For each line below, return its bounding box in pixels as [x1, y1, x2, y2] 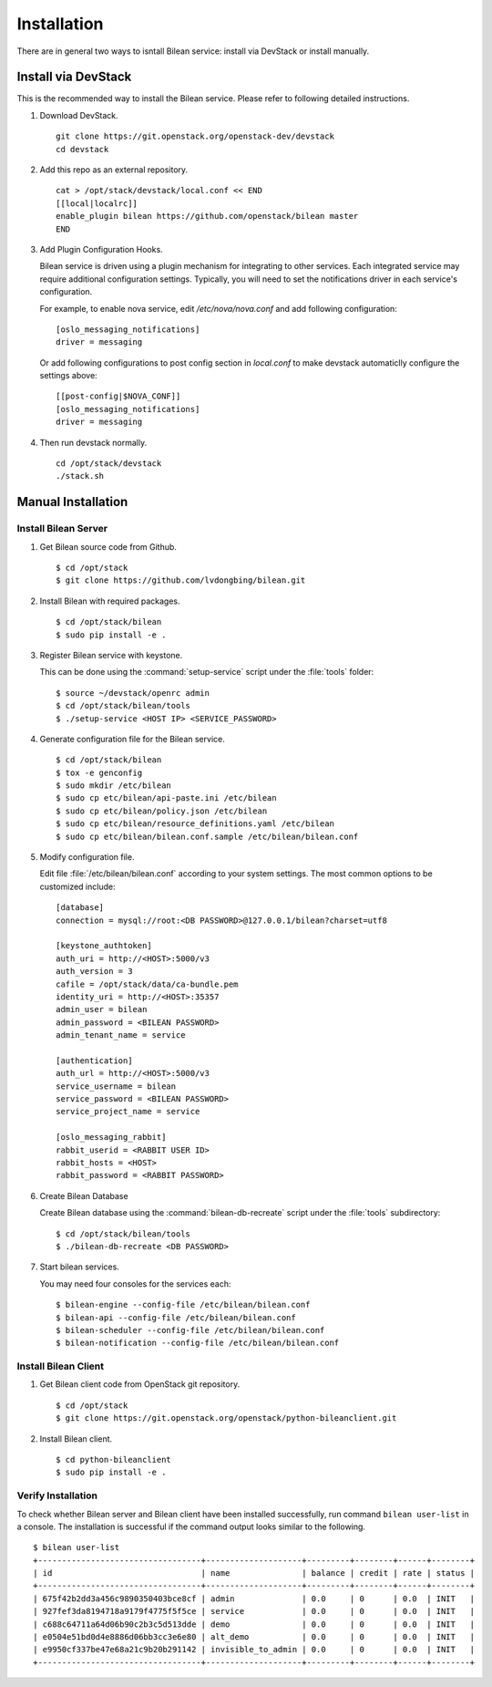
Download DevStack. [39, 109, 118, 120]
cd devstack [56, 144, 109, 154]
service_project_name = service [56, 1106, 200, 1117]
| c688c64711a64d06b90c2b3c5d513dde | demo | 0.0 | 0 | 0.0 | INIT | [33, 1619, 476, 1630]
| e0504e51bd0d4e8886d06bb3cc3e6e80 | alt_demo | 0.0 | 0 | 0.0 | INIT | [33, 1632, 476, 1642]
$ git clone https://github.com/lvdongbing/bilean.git [56, 575, 306, 585]
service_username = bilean [56, 1081, 177, 1092]
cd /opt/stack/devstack [56, 459, 162, 469]
